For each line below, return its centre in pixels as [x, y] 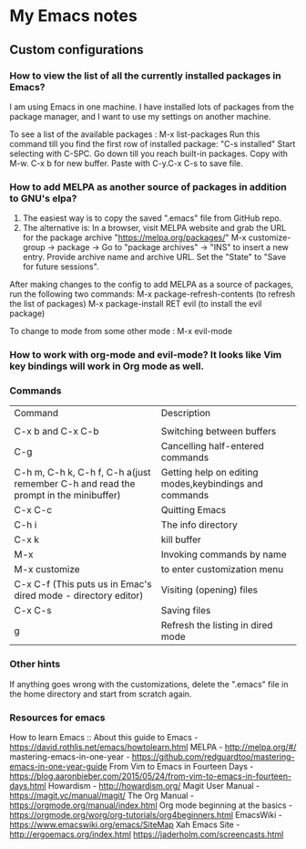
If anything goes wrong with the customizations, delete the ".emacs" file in [149, 684]
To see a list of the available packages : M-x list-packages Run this [135, 134]
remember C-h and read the [75, 484]
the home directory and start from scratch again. [101, 694]
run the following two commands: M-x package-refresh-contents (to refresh [153, 294]
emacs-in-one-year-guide [58, 766]
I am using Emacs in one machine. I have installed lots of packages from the [152, 107]
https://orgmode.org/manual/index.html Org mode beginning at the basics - [151, 805]
